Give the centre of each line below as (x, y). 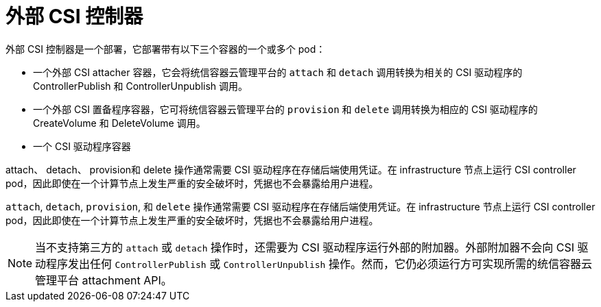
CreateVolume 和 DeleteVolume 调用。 (119, 123)
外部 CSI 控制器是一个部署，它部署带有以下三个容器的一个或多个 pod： (166, 49)
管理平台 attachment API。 (104, 280)
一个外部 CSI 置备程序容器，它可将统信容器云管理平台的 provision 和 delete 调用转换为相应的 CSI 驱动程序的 (285, 109)
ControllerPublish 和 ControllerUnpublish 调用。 (141, 86)
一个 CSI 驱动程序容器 (82, 146)
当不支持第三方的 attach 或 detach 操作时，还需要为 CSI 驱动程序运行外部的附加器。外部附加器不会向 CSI (305, 247)
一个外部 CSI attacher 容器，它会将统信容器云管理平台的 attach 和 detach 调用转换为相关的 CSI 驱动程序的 (278, 72)
